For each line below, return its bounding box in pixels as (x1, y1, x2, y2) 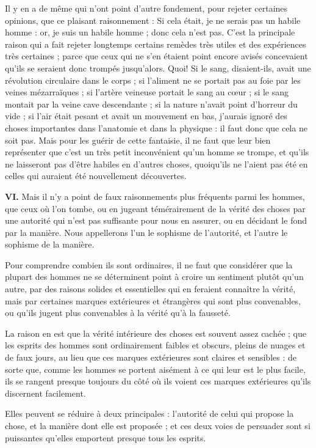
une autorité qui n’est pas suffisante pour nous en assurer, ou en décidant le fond (5, 214, 307, 227)
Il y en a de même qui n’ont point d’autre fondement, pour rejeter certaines (5, 2, 288, 14)
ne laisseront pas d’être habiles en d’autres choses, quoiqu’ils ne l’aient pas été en (5, 157, 308, 170)
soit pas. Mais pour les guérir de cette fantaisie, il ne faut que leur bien (5, 133, 271, 146)
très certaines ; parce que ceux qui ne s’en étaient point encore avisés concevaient (5, 50, 308, 62)
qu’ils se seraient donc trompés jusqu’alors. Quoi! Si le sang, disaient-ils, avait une (5, 61, 311, 74)
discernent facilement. (5, 386, 86, 399)
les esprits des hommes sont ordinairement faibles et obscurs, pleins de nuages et (5, 339, 306, 351)
